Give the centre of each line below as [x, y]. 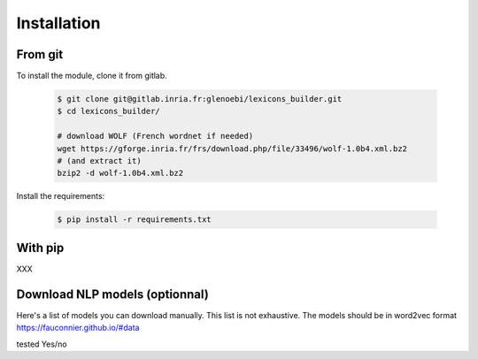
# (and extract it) [99, 160]
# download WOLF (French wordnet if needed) [155, 136]
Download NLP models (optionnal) [113, 294]
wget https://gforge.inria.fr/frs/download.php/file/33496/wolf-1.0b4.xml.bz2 [232, 149]
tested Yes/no [42, 344]
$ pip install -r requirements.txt [134, 220]
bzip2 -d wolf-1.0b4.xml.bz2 [120, 173]
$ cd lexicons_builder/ [109, 111]
